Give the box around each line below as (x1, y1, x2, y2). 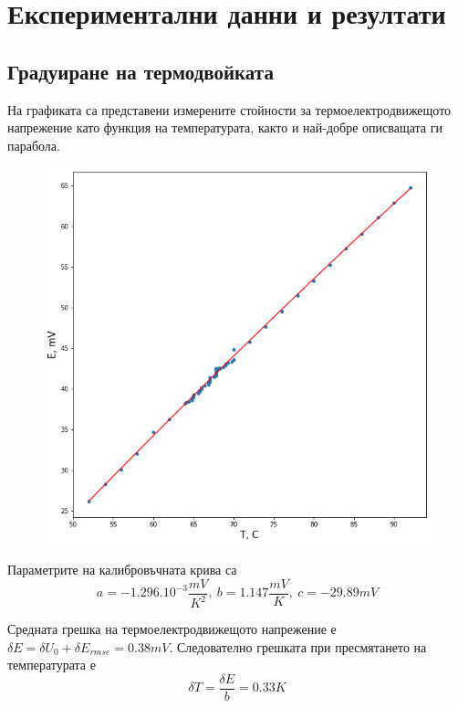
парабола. (7, 135, 60, 154)
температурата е (7, 655, 96, 674)
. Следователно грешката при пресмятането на (169, 637, 427, 656)
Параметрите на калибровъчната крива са (7, 560, 237, 579)
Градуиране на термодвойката (7, 57, 274, 85)
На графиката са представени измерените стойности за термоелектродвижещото (7, 100, 452, 119)
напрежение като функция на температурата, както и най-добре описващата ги (7, 118, 442, 137)
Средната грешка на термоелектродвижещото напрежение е (7, 619, 337, 639)
